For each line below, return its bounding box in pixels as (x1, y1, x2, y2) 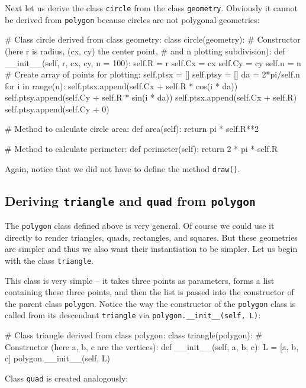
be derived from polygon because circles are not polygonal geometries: (5, 13, 260, 25)
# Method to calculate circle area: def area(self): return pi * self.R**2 (5, 122, 259, 135)
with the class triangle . (5, 254, 94, 266)
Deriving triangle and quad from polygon (5, 191, 256, 209)
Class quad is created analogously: (5, 371, 128, 384)
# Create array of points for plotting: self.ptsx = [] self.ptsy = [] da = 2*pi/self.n (5, 68, 300, 80)
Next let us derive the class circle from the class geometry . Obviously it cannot (5, 2, 298, 14)
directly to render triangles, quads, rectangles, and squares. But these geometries (5, 231, 298, 243)
